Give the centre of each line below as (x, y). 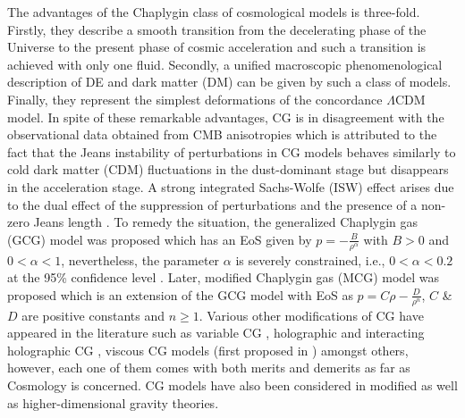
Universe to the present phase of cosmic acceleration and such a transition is (217, 47)
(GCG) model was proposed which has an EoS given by (160, 239)
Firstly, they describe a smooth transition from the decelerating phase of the (217, 29)
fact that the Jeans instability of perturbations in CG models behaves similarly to (232, 151)
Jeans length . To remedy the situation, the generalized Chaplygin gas (226, 222)
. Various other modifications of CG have (311, 315)
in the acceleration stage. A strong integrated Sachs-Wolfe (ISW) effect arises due (231, 186)
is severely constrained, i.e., (310, 259)
